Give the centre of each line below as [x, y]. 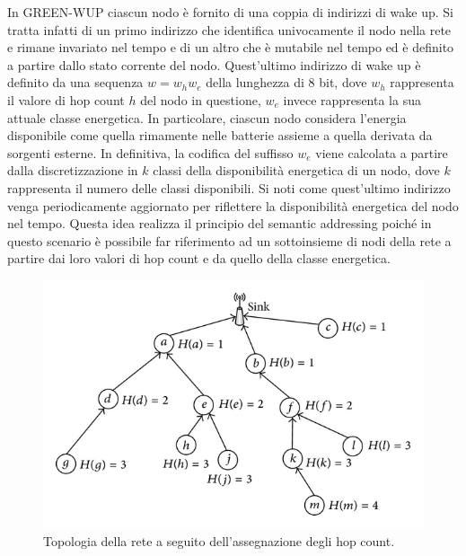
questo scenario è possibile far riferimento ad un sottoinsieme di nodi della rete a [229, 240]
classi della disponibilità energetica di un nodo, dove [296, 170]
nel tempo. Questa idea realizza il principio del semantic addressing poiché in [220, 223]
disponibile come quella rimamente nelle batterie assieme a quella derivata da [220, 135]
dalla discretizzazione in [73, 170]
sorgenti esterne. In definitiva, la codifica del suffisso [150, 152]
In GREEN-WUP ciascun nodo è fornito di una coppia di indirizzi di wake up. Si [230, 12]
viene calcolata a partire [382, 152]
